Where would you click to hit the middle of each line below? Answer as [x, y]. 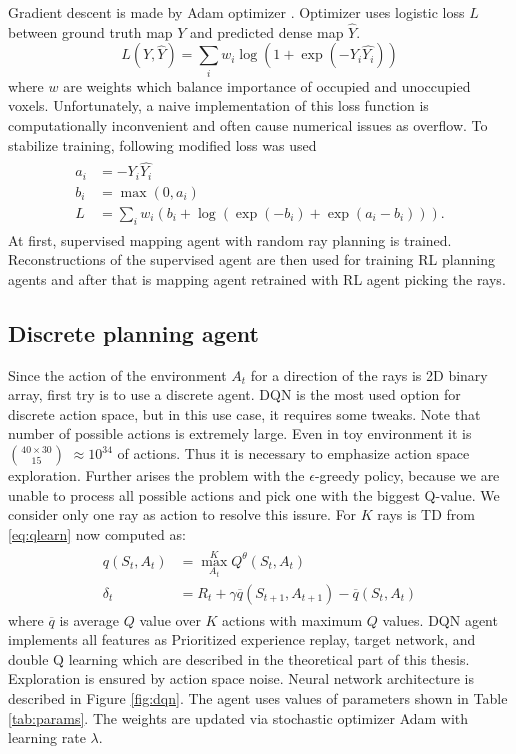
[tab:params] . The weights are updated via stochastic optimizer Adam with [238, 717]
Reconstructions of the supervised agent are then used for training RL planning [251, 259]
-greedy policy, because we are [407, 475]
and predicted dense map [267, 31]
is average [89, 619]
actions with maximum [292, 619]
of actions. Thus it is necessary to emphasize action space [293, 453]
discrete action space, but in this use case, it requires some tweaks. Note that [244, 413]
